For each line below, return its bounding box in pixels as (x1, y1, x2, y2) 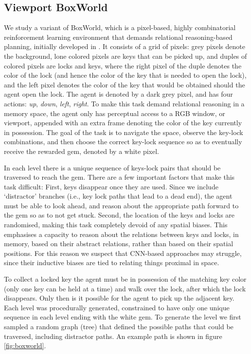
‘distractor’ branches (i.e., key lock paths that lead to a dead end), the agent (4, 191, 233, 201)
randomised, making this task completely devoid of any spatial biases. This (4, 219, 228, 230)
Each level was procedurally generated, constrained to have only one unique (4, 302, 230, 312)
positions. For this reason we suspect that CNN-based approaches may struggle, (4, 248, 242, 258)
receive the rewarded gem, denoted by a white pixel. (4, 146, 159, 156)
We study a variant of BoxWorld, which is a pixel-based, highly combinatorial (4, 22, 236, 33)
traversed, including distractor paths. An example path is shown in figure (4, 331, 222, 341)
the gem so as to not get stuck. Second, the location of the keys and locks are (4, 210, 235, 220)
